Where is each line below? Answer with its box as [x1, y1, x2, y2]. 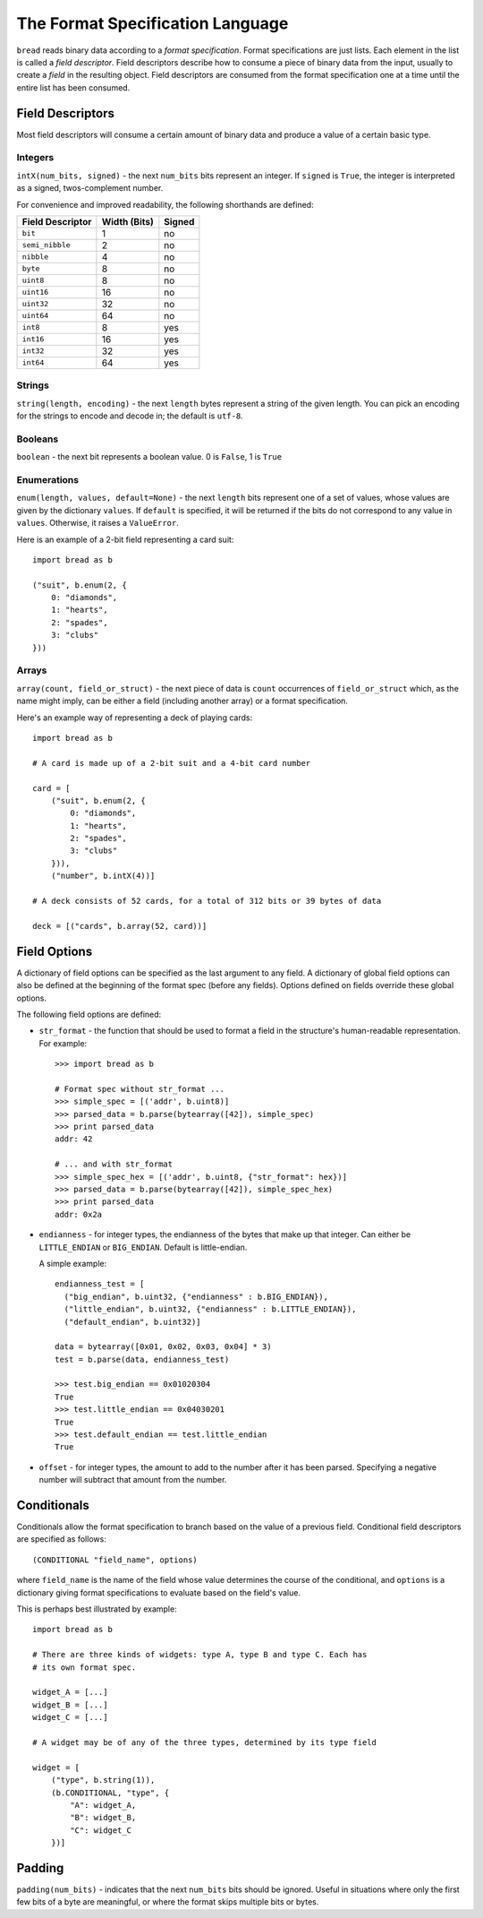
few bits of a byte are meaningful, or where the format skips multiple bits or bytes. [16, 1896, 319, 1907]
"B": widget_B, [70, 1812, 137, 1823]
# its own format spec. [32, 1662, 137, 1673]
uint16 [21, 288, 49, 297]
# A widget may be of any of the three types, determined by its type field [32, 1737, 377, 1747]
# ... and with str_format [55, 1159, 174, 1169]
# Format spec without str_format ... [55, 1084, 225, 1094]
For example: [38, 1037, 88, 1048]
